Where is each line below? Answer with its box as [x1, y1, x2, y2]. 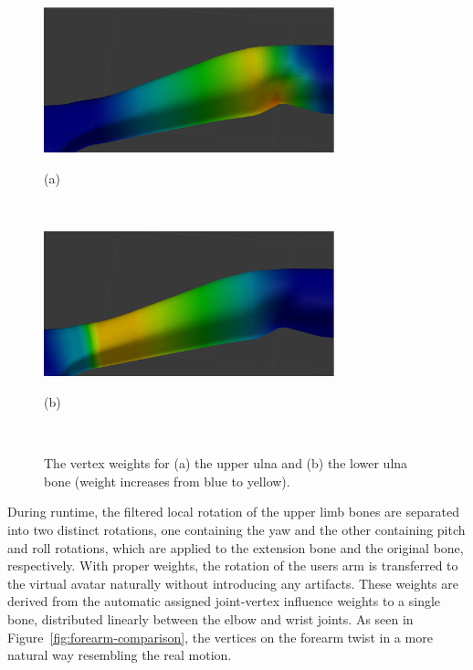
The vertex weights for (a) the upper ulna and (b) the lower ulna [44, 454, 408, 473]
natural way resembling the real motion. [7, 645, 232, 665]
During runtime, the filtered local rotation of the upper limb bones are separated [7, 502, 459, 521]
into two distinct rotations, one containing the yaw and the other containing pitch [7, 519, 466, 539]
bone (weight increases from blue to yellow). [44, 471, 290, 490]
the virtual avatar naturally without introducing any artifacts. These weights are [7, 573, 459, 592]
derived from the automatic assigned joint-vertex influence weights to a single [7, 591, 441, 611]
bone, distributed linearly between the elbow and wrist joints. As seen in [7, 609, 414, 628]
